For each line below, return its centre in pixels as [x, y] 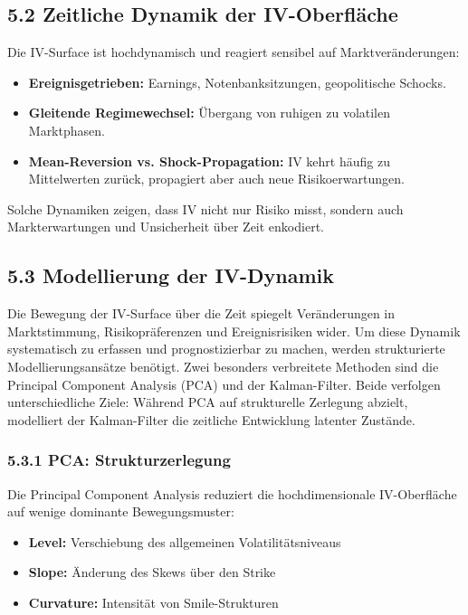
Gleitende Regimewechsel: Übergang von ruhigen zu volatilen [210, 113]
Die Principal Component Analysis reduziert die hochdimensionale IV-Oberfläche [232, 493]
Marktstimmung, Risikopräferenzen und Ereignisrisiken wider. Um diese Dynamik [234, 331]
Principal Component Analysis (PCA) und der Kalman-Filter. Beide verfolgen [224, 384]
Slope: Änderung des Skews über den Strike [152, 572]
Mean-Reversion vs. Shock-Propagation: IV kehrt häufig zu [209, 161]
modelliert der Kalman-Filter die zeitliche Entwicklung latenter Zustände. [211, 419]
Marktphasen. [67, 130]
